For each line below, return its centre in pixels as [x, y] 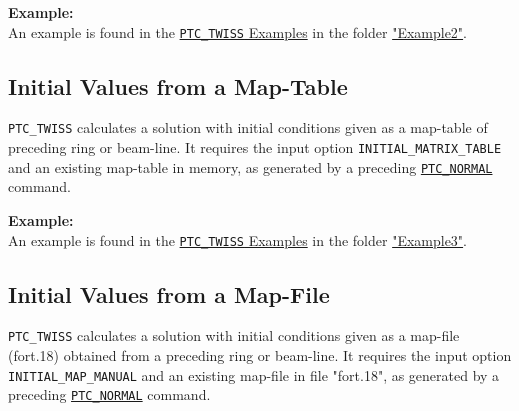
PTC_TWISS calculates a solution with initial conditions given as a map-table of [248, 127]
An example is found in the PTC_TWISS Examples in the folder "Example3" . [237, 239]
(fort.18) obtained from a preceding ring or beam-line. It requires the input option [260, 355]
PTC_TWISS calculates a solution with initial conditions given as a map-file [234, 335]
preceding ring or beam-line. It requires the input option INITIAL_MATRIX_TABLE [255, 147]
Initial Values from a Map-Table [178, 85]
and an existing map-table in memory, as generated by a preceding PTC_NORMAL [250, 166]
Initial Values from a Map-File [169, 293]
